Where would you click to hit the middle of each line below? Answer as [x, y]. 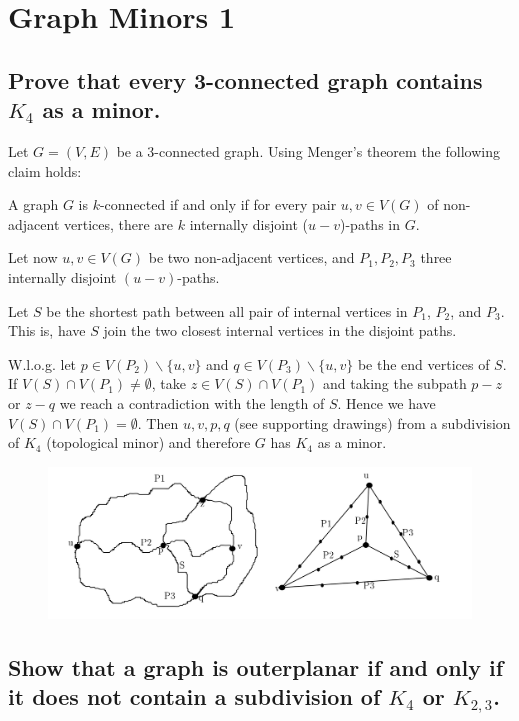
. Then [158, 422]
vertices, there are [118, 223]
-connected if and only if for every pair [218, 204]
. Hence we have [386, 402]
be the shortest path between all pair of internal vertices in [227, 310]
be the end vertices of [423, 363]
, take [168, 383]
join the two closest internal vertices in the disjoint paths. [280, 330]
